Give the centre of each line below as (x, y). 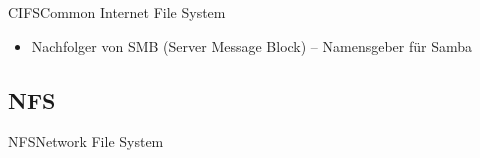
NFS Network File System (86, 141)
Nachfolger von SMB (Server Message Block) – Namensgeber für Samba (252, 45)
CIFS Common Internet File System (117, 12)
